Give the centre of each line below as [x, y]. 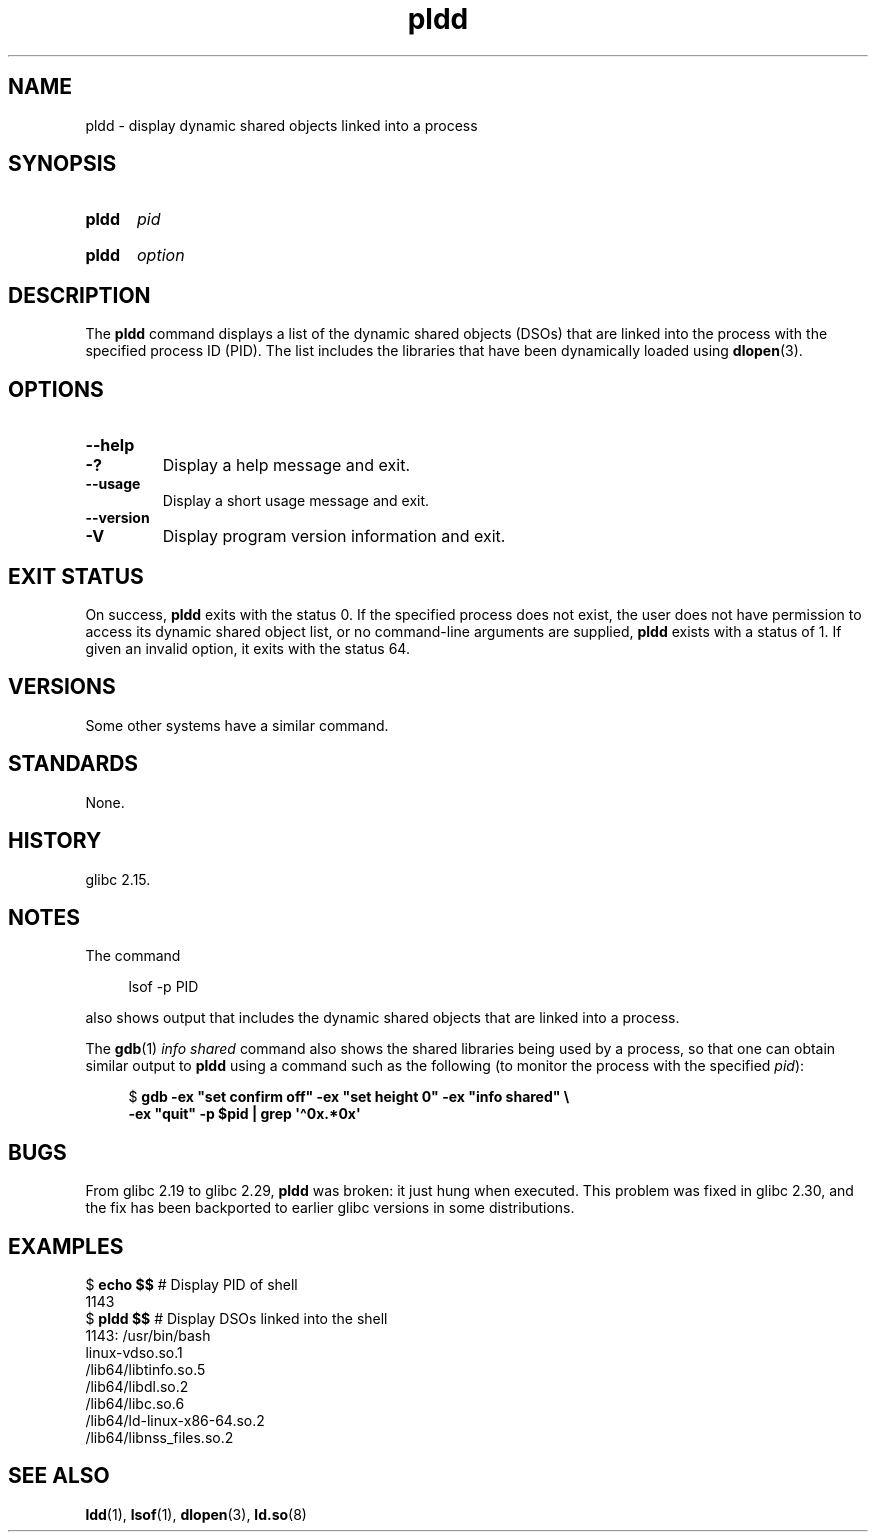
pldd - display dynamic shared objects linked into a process [281, 125]
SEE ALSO [59, 1476]
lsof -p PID [163, 987]
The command [133, 956]
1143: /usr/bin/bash [148, 1336]
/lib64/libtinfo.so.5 [145, 1370]
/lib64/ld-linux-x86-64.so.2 [175, 1421]
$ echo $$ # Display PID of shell [191, 1285]
